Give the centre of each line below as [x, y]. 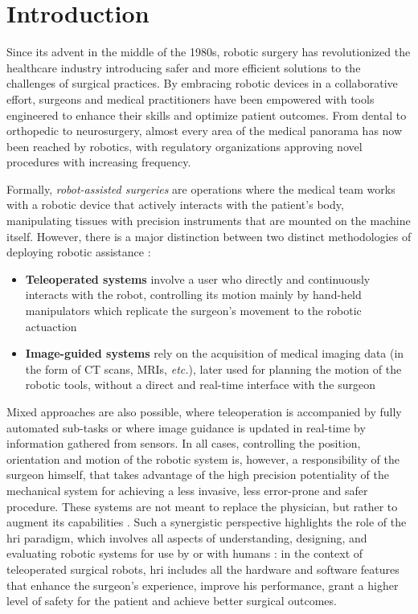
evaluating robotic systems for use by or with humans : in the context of [185, 553]
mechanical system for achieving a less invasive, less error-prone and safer [187, 490]
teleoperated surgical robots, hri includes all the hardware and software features [203, 569]
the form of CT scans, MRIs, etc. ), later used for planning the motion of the [213, 368]
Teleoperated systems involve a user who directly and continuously [198, 278]
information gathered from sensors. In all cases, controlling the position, [184, 443]
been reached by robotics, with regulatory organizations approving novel [184, 146]
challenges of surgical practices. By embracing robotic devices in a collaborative [202, 83]
